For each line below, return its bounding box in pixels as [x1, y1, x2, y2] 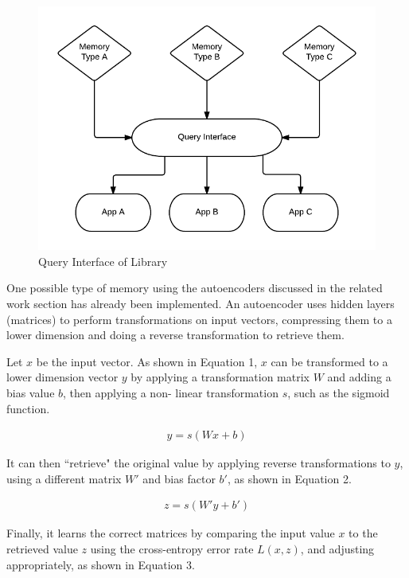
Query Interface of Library [38, 252, 168, 269]
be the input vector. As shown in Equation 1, [36, 353, 258, 369]
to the [349, 525, 378, 541]
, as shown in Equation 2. [227, 470, 352, 486]
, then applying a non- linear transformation [63, 384, 279, 400]
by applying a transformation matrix [130, 369, 310, 385]
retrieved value [6, 541, 78, 557]
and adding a [327, 369, 391, 385]
